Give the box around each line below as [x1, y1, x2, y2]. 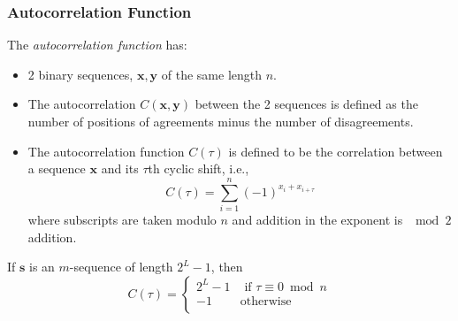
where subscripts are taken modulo [27, 210, 217, 228]
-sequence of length [69, 257, 173, 276]
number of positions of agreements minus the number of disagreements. [27, 112, 414, 130]
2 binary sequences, [27, 65, 134, 83]
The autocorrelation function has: [7, 35, 187, 54]
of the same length [161, 65, 263, 83]
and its [101, 159, 139, 178]
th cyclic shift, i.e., [148, 159, 249, 178]
